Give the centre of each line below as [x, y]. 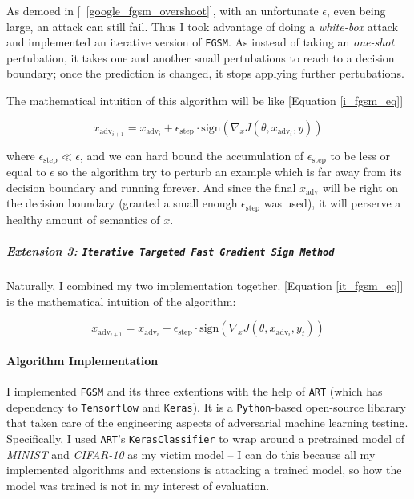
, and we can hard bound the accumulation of [192, 155]
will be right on [360, 187]
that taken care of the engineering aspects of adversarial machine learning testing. [207, 423]
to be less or [360, 155]
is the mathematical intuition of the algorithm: [121, 301]
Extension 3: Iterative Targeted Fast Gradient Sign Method [171, 251]
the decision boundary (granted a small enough [122, 203]
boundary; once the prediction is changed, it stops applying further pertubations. [205, 73]
